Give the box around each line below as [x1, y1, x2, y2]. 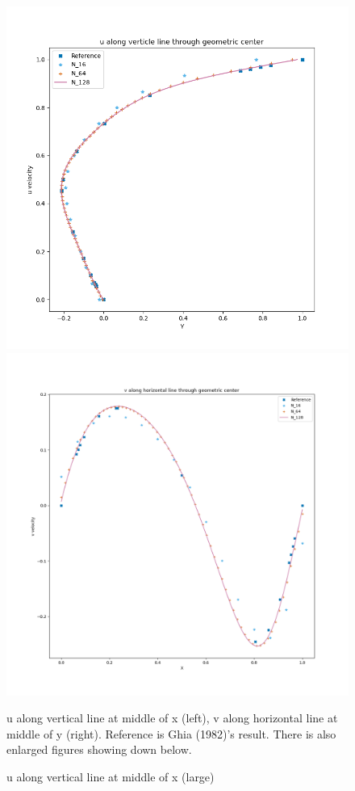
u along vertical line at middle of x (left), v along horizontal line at [6, 709, 338, 726]
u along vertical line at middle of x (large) [6, 768, 215, 785]
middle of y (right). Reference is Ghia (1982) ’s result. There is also [6, 725, 336, 742]
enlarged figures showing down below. [6, 741, 192, 758]
